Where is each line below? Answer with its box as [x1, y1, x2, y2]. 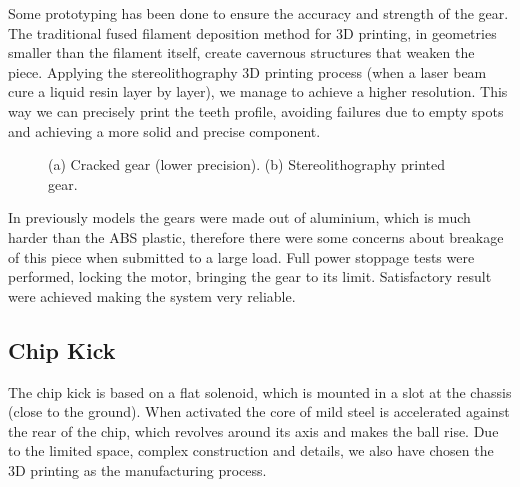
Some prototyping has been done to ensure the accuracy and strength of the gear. [8, 3, 509, 23]
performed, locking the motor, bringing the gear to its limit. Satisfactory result [8, 266, 492, 287]
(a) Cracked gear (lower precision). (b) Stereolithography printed [48, 154, 446, 175]
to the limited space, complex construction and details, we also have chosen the [8, 440, 494, 461]
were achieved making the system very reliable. [8, 285, 296, 306]
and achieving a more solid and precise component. [8, 120, 321, 141]
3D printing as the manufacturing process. [8, 459, 267, 480]
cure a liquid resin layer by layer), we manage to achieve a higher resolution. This [8, 81, 508, 102]
